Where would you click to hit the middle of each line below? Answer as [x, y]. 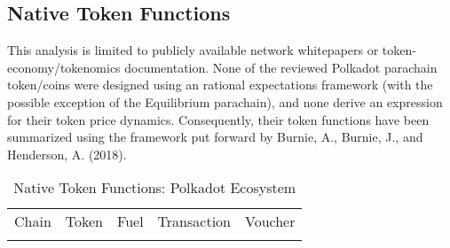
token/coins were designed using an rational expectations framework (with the [220, 85]
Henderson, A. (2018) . [67, 154]
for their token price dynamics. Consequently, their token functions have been [218, 119]
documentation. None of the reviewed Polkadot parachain [281, 67]
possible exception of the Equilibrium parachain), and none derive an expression [225, 101]
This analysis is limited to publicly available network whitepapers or [193, 50]
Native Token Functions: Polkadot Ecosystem [155, 188]
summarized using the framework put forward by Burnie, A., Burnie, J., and [215, 137]
